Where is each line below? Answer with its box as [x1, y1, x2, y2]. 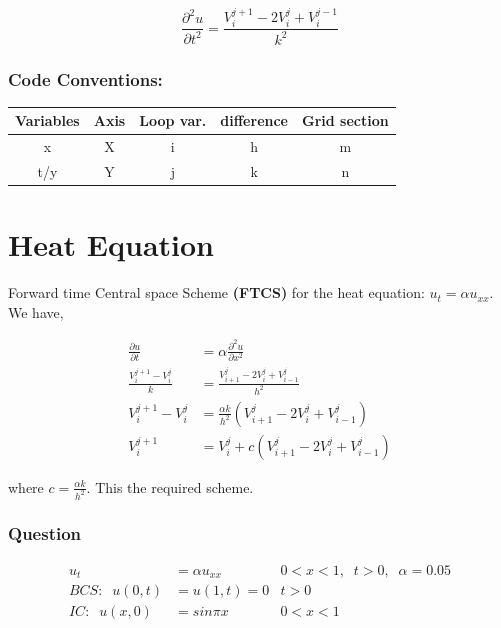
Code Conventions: [8, 66, 163, 91]
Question [8, 521, 82, 546]
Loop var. [139, 110, 207, 131]
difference [220, 110, 288, 131]
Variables [15, 110, 80, 131]
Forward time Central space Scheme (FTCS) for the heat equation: [8, 282, 425, 303]
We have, [8, 301, 64, 322]
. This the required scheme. [86, 476, 254, 497]
